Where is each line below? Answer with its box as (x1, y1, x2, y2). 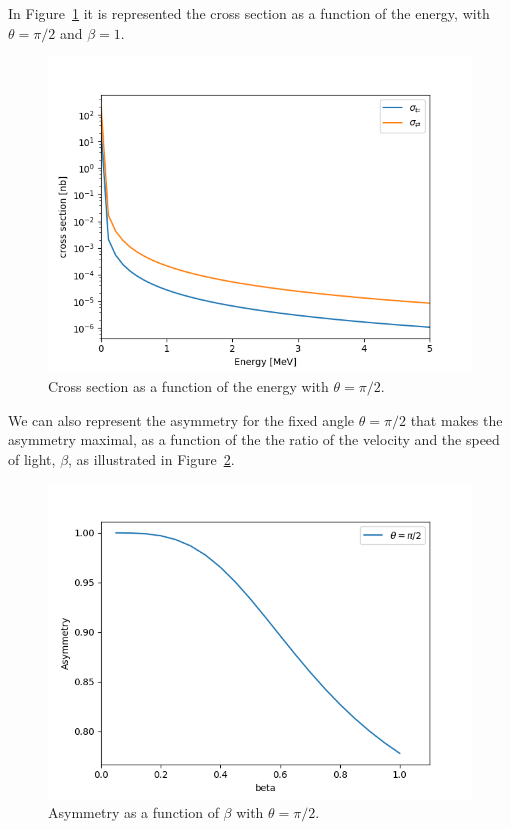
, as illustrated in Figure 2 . (68, 448, 235, 469)
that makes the (410, 409, 503, 430)
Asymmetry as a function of (48, 802, 219, 823)
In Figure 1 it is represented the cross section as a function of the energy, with (8, 3, 490, 23)
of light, (8, 448, 56, 469)
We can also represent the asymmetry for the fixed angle (8, 409, 355, 430)
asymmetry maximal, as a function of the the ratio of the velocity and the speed (8, 429, 500, 450)
